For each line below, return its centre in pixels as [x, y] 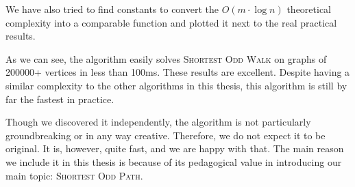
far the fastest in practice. [60, 99]
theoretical [309, 9]
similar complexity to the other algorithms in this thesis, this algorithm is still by [176, 85]
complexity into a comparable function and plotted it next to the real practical [171, 22]
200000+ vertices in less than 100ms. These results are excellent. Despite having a [178, 72]
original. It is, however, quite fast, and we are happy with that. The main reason [175, 148]
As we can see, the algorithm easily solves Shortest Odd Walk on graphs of [166, 58]
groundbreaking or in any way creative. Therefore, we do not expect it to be [166, 135]
